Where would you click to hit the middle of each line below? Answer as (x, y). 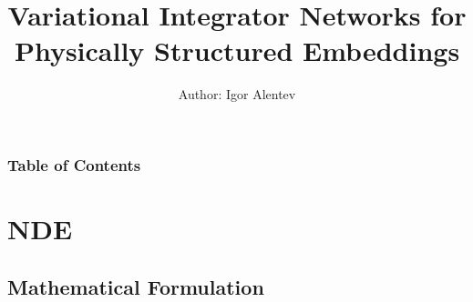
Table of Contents (74, 164)
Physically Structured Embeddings (237, 50)
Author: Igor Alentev (237, 94)
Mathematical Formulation (136, 286)
